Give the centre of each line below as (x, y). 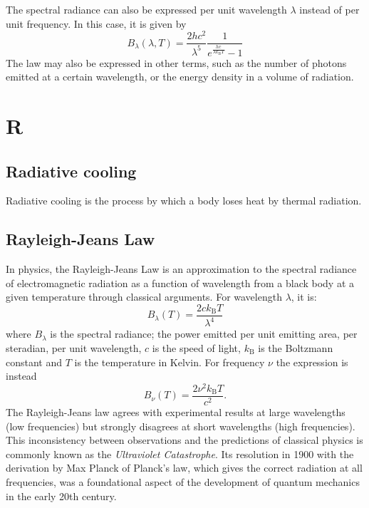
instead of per (329, 9)
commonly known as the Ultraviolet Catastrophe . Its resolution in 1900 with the (180, 453)
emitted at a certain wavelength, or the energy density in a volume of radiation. (180, 77)
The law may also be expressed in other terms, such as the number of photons (176, 62)
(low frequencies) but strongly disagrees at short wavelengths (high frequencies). (181, 426)
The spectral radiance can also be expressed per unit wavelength (146, 9)
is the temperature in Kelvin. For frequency (170, 362)
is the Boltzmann (296, 348)
